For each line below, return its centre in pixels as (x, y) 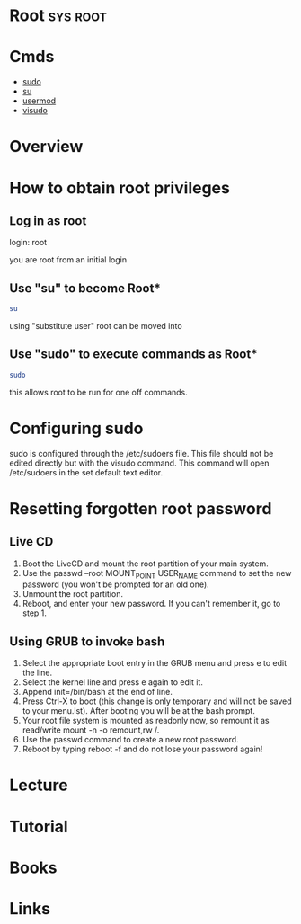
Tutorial (39, 826)
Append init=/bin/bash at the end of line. (97, 692)
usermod (39, 101)
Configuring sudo (76, 428)
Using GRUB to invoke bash (87, 641)
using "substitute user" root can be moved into (96, 326)
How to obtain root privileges (120, 187)
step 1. (35, 613)
